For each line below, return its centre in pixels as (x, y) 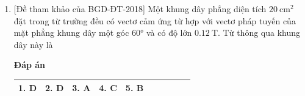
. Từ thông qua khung (259, 33)
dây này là (33, 44)
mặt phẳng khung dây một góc (71, 33)
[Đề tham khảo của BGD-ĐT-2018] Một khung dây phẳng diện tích (140, 9)
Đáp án (30, 65)
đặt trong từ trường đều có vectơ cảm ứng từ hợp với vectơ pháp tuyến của (155, 20)
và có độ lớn (169, 33)
